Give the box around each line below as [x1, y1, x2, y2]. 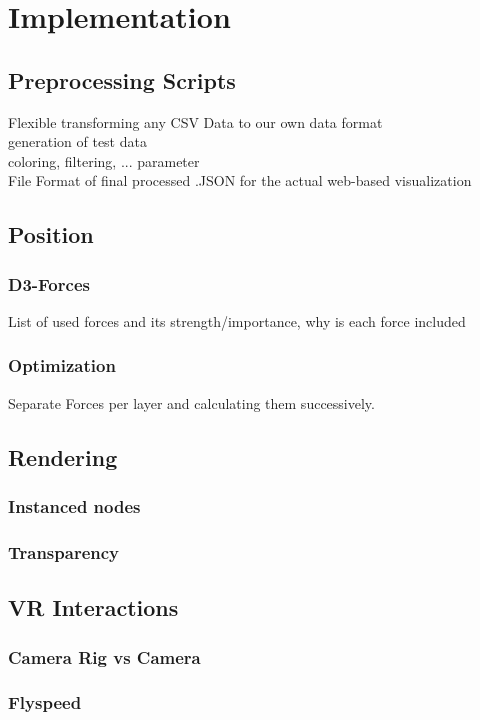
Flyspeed [8, 690, 82, 715]
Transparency [8, 539, 120, 564]
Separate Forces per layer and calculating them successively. [8, 392, 375, 413]
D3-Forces [8, 271, 90, 296]
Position [8, 219, 94, 250]
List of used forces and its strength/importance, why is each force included [8, 310, 466, 331]
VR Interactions [8, 592, 179, 623]
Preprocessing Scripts [8, 64, 236, 95]
